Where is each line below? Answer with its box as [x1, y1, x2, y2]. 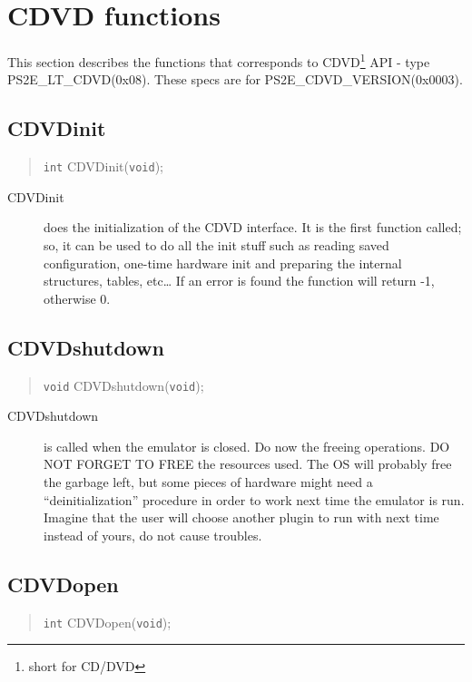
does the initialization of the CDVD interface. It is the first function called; [44, 218, 462, 237]
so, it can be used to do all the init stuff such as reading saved [44, 236, 389, 255]
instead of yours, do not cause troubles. [44, 525, 262, 544]
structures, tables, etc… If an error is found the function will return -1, [44, 271, 435, 290]
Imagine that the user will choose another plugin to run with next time [44, 508, 439, 527]
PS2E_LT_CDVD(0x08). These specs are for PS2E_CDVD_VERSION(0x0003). [7, 70, 463, 89]
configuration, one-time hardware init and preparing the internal [44, 253, 402, 272]
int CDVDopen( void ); [43, 612, 172, 631]
